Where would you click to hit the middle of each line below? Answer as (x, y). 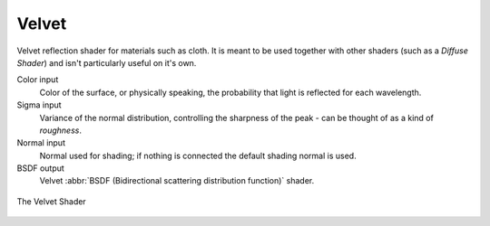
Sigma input (39, 105)
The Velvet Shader (51, 201)
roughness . (60, 130)
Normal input (41, 143)
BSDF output (41, 168)
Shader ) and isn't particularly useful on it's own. (107, 62)
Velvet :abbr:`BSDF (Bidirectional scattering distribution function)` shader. (177, 181)
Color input (38, 80)
